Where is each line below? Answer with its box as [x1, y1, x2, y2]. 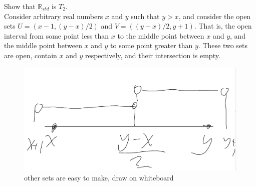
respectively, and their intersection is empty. [85, 50, 220, 60]
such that [131, 11, 160, 21]
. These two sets [198, 40, 248, 51]
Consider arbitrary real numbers [4, 11, 103, 21]
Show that [4, 1, 36, 11]
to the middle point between [117, 30, 204, 41]
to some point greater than [110, 40, 193, 51]
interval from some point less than [4, 30, 109, 41]
